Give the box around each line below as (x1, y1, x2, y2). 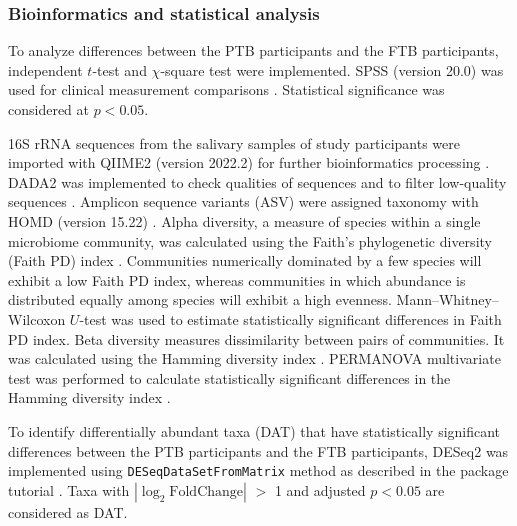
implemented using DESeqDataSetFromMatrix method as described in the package (8, 460, 509, 481)
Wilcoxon (8, 308, 66, 329)
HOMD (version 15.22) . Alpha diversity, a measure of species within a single (8, 210, 481, 231)
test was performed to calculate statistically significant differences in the (8, 367, 451, 388)
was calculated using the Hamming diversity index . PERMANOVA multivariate (8, 348, 501, 369)
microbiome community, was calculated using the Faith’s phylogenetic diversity (8, 230, 492, 251)
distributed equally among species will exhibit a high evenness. (8, 289, 392, 310)
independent (8, 59, 83, 80)
